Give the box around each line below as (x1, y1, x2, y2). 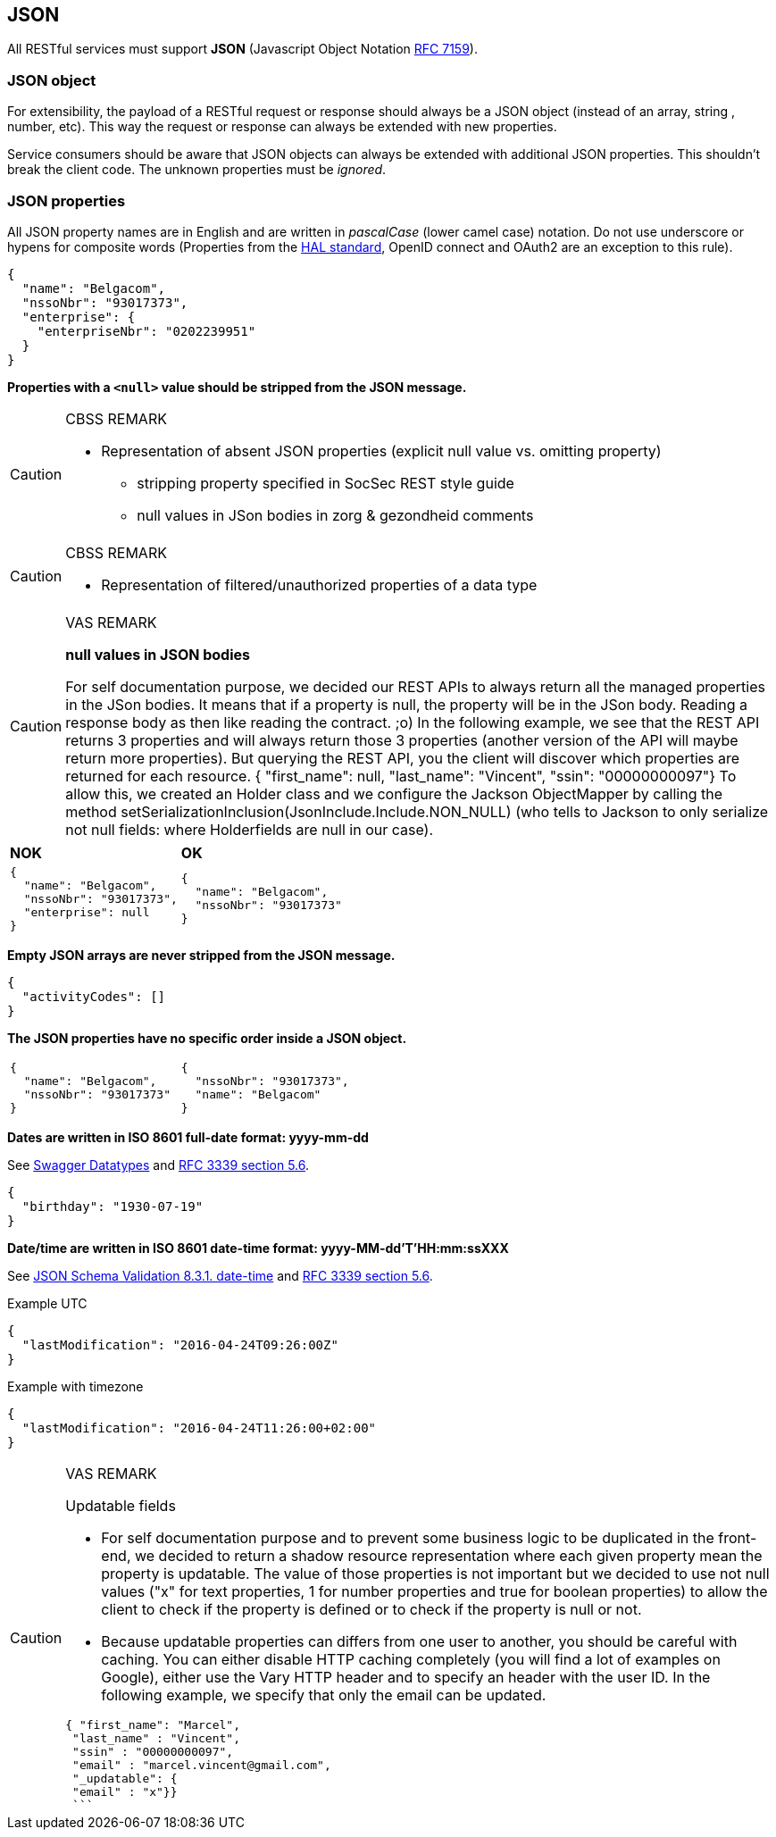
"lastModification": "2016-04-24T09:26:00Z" (21, 1337, 338, 1352)
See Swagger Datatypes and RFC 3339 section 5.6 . (7, 1156, 310, 1173)
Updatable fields (65, 1496, 176, 1515)
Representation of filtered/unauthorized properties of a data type (101, 575, 538, 594)
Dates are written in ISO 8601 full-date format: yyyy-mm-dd (7, 1129, 369, 1145)
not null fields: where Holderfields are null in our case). (65, 820, 434, 839)
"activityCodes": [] (21, 989, 166, 1004)
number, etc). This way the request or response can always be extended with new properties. (7, 119, 557, 135)
